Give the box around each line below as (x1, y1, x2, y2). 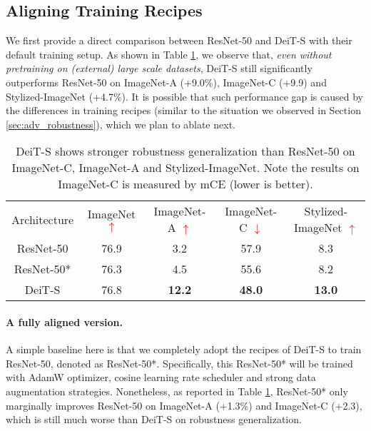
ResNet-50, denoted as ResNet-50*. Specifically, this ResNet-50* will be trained (6, 355, 353, 370)
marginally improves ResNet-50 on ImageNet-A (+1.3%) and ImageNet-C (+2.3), (6, 397, 362, 412)
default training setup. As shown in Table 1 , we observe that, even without (6, 46, 332, 61)
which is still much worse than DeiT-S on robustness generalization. (6, 412, 302, 427)
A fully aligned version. (6, 314, 123, 329)
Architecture (11, 211, 74, 228)
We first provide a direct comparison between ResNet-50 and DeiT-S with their (6, 33, 352, 48)
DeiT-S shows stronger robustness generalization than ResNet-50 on (16, 143, 355, 160)
